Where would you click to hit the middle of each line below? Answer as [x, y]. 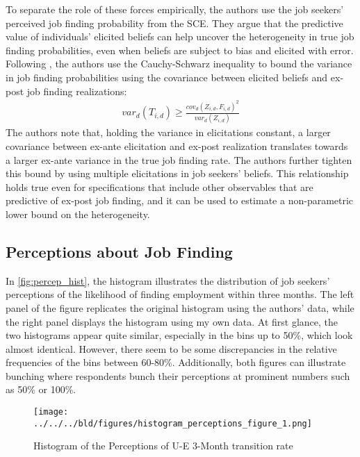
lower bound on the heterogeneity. [78, 214]
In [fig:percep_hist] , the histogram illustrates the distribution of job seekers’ [168, 280]
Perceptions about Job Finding [119, 251]
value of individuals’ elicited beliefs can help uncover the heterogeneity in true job [180, 36]
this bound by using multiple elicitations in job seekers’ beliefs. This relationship [177, 173]
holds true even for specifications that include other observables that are [159, 186]
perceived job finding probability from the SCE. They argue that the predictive [174, 23]
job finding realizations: [77, 91]
